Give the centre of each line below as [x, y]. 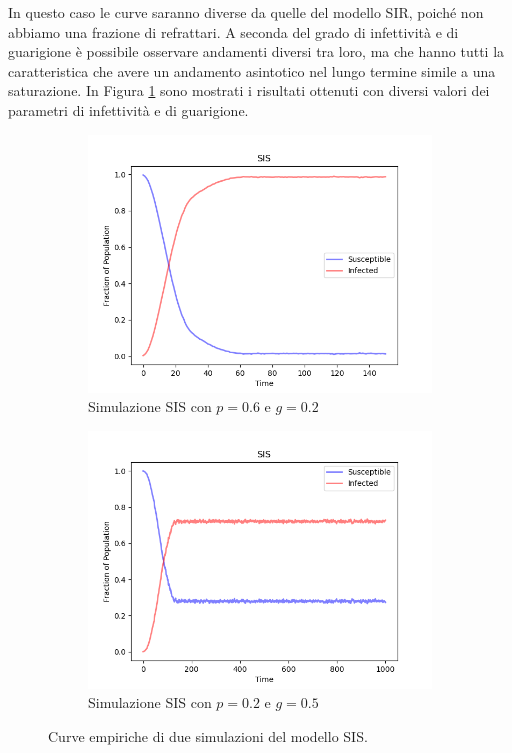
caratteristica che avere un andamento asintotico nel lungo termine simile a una [252, 70]
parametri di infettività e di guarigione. [128, 109]
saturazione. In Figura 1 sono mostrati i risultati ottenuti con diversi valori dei [249, 90]
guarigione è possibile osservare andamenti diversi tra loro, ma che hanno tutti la [256, 51]
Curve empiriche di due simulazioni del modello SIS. [208, 735]
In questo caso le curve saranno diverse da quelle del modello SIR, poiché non [246, 12]
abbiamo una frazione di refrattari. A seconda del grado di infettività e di [233, 31]
